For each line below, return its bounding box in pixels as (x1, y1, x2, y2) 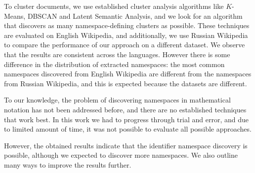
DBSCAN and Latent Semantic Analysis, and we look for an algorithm (27, 10, 243, 21)
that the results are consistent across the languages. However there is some (4, 49, 230, 59)
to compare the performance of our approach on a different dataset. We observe (4, 39, 245, 50)
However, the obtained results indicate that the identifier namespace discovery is (4, 140, 248, 150)
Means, (4, 10, 26, 21)
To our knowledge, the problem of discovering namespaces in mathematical (4, 95, 231, 105)
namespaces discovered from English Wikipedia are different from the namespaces (4, 69, 252, 79)
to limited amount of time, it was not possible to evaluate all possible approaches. (4, 124, 252, 134)
